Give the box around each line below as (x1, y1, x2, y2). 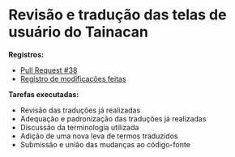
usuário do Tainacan (8, 23, 148, 41)
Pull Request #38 (19, 65, 78, 74)
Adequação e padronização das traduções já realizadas (19, 113, 207, 123)
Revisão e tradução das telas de (8, 6, 227, 24)
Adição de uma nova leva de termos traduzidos (19, 131, 178, 141)
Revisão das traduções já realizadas (19, 105, 141, 115)
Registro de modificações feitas (19, 74, 127, 83)
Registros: (8, 49, 45, 59)
